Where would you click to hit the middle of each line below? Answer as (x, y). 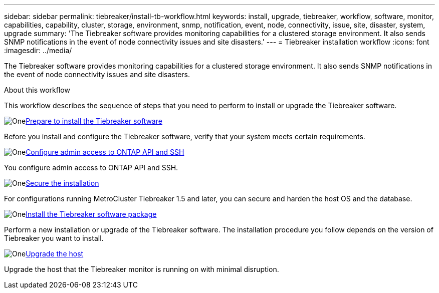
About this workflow (37, 90)
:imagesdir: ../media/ (38, 50)
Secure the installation (62, 183)
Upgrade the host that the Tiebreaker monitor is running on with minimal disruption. (142, 269)
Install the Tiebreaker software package (91, 214)
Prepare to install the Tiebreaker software (94, 121)
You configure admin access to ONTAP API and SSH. (91, 168)
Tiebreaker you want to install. (54, 238)
